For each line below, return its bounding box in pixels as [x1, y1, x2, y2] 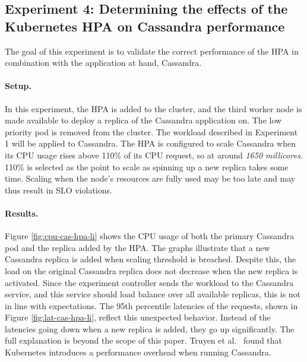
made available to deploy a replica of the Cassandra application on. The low [5, 114, 282, 126]
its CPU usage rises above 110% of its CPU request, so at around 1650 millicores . [5, 148, 303, 161]
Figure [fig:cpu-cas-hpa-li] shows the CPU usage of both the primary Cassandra [5, 230, 295, 242]
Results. [5, 207, 39, 219]
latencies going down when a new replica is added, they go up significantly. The [5, 322, 295, 335]
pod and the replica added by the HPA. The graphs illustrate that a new [5, 241, 270, 253]
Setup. [5, 80, 31, 92]
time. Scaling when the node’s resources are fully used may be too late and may [5, 172, 296, 185]
